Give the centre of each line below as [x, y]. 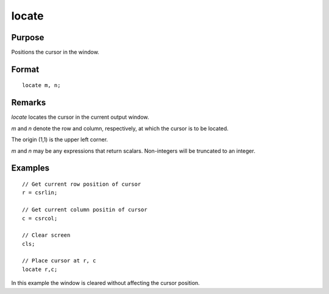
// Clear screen [46, 235]
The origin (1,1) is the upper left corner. [60, 139]
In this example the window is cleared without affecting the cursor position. [106, 283]
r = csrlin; [40, 193]
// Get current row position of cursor [82, 184]
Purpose [28, 37]
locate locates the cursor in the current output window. [80, 117]
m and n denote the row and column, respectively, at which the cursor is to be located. [120, 128]
